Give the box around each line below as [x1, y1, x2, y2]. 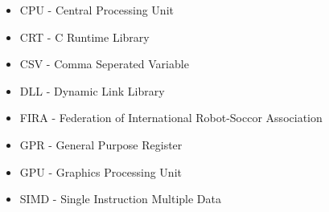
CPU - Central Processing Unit [19, 2, 174, 18]
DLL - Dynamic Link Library [19, 82, 165, 99]
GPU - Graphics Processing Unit [19, 163, 182, 180]
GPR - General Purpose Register [19, 136, 183, 153]
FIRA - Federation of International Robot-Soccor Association [19, 109, 323, 126]
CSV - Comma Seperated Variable [19, 55, 189, 72]
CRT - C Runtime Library [19, 28, 150, 45]
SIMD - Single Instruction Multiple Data [19, 190, 222, 207]
